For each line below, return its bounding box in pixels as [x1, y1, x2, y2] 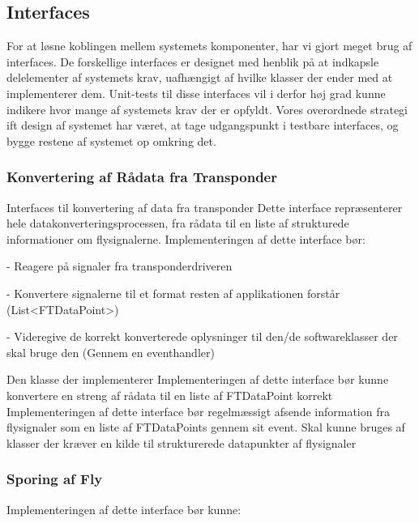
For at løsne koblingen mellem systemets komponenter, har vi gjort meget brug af [6, 37, 413, 54]
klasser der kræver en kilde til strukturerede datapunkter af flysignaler [6, 434, 357, 451]
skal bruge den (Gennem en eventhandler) [6, 343, 215, 360]
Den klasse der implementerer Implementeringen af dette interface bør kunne [6, 371, 389, 388]
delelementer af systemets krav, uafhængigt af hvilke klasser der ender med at [6, 69, 393, 86]
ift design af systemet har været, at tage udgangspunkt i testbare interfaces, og [6, 117, 399, 134]
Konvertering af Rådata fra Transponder [6, 167, 277, 187]
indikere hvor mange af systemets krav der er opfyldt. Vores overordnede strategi [6, 100, 408, 117]
